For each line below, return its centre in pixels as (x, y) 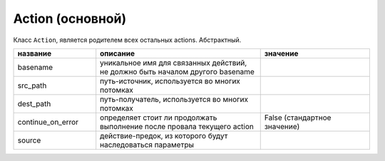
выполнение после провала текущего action (177, 126)
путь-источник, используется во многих (170, 80)
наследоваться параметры (147, 145)
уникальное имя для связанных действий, (174, 63)
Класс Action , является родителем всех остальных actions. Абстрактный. (127, 40)
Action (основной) (70, 19)
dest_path (34, 103)
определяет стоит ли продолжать (159, 118)
